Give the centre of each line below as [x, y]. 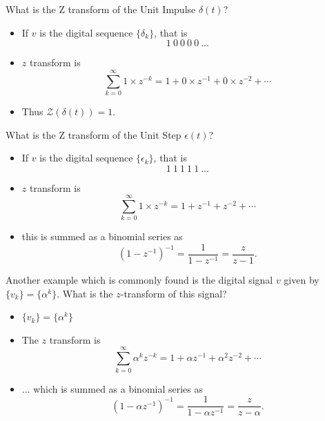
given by [302, 280]
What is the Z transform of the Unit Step [93, 134]
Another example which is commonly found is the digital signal [139, 280]
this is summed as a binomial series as [102, 236]
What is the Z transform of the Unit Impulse [101, 9]
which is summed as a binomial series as [118, 388]
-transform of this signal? [174, 293]
